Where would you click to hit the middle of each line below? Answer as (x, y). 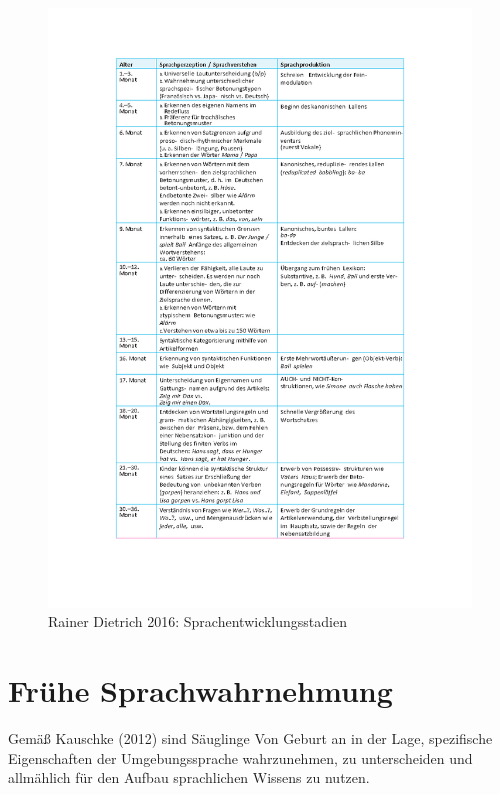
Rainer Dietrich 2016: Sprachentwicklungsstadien (197, 621)
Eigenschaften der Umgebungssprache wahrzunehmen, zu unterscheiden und (240, 757)
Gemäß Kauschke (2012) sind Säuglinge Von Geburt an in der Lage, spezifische (250, 738)
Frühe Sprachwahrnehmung (200, 690)
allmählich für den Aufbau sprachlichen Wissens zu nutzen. (189, 777)
